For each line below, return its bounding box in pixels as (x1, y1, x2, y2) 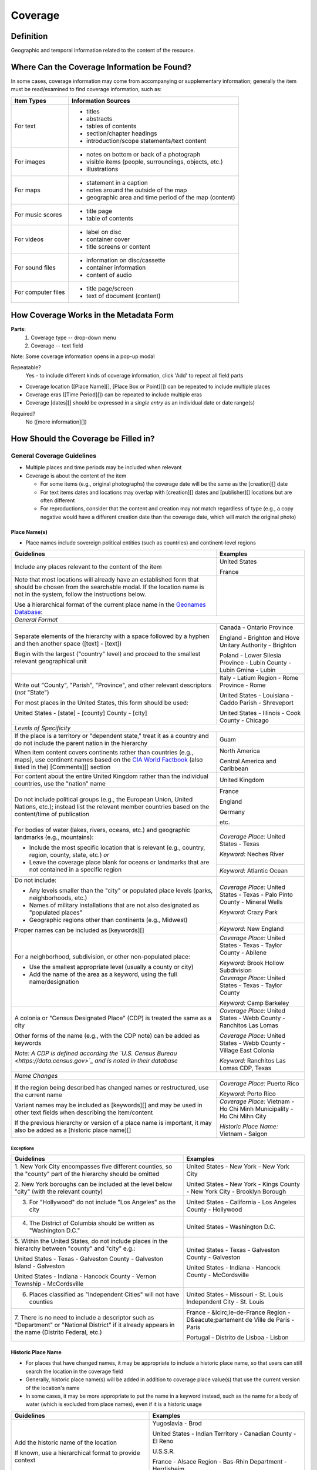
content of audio (86, 270, 132, 279)
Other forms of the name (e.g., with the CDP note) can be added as (14, 1032, 200, 1040)
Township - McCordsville (14, 1279, 84, 1288)
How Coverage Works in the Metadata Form (11, 310, 174, 320)
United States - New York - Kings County (186, 1180, 301, 1188)
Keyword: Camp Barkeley (219, 999, 289, 1007)
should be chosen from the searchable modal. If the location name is (14, 583, 205, 591)
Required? (11, 410, 36, 417)
